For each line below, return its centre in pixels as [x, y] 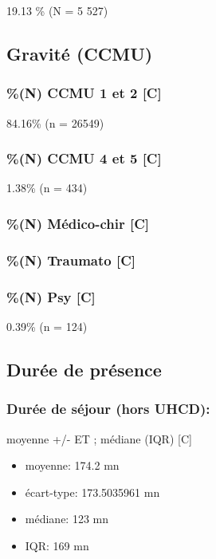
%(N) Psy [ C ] [51, 296]
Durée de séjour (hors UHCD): [108, 409]
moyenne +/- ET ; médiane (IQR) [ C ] [99, 438]
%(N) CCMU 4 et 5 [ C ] [84, 158]
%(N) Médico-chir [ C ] [78, 223]
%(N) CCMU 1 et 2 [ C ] [84, 93]
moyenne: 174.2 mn [72, 465]
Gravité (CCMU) [80, 53]
